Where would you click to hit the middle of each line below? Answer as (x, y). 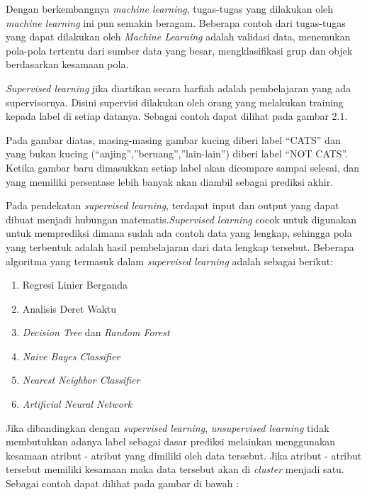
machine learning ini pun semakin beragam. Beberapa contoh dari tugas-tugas (176, 22)
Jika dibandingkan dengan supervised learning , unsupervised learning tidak (168, 427)
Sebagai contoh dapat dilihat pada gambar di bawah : (123, 483)
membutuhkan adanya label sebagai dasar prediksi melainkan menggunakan (171, 441)
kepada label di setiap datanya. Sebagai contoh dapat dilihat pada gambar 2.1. (177, 116)
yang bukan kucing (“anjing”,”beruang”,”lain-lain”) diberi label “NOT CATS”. (177, 154)
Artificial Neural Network (77, 404)
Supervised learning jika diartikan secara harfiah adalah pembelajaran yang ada (179, 88)
